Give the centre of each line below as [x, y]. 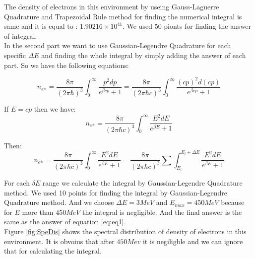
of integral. [21, 35]
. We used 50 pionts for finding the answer [187, 26]
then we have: [55, 109]
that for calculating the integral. [53, 251]
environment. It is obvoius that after [59, 241]
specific [15, 55]
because [233, 202]
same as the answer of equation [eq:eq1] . [65, 222]
